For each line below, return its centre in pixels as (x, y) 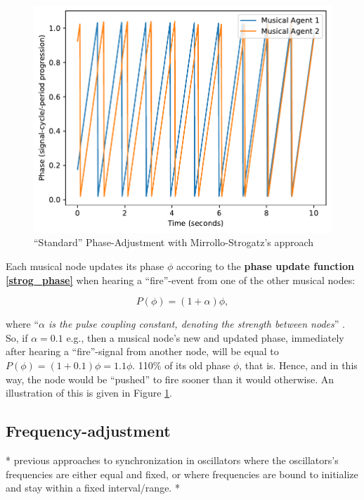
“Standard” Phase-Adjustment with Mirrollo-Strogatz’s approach (174, 242)
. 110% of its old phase (181, 365)
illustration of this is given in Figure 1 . (89, 393)
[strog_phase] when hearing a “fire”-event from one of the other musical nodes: (181, 280)
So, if (17, 337)
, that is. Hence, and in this (298, 365)
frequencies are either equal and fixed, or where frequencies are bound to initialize (182, 474)
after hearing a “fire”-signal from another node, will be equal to (142, 351)
